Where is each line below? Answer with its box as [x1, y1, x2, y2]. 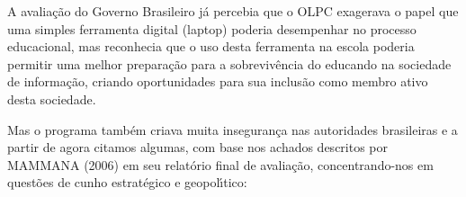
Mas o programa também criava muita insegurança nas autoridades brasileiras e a [7, 120, 458, 139]
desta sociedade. [7, 89, 96, 108]
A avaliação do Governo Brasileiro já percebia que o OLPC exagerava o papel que [7, 2, 459, 20]
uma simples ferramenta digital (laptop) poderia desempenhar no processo [7, 19, 417, 38]
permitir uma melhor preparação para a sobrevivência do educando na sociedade [7, 54, 452, 73]
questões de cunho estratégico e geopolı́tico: [7, 173, 247, 192]
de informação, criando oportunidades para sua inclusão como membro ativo [7, 72, 428, 91]
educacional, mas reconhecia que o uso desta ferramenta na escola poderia [7, 37, 415, 56]
